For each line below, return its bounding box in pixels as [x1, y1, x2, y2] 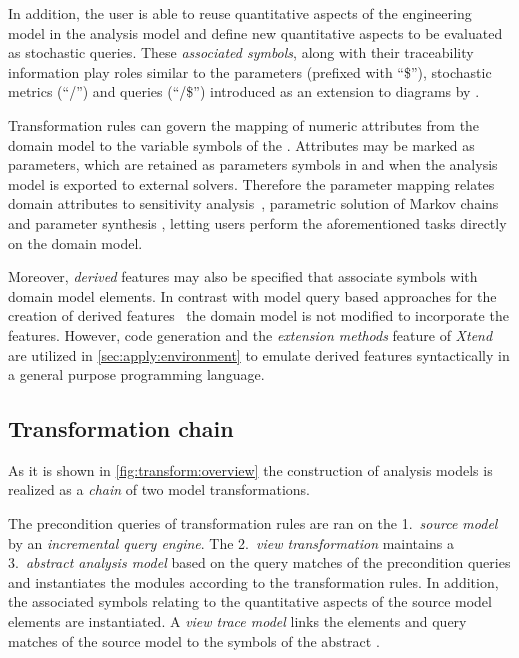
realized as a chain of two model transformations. [8, 479, 310, 500]
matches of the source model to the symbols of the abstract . [8, 630, 380, 651]
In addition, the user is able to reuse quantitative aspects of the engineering [8, 3, 472, 23]
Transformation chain [8, 413, 234, 444]
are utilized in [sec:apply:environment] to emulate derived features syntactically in [8, 344, 510, 365]
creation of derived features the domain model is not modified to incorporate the [8, 305, 509, 326]
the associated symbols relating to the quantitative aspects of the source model [8, 591, 492, 612]
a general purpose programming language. [8, 364, 265, 385]
